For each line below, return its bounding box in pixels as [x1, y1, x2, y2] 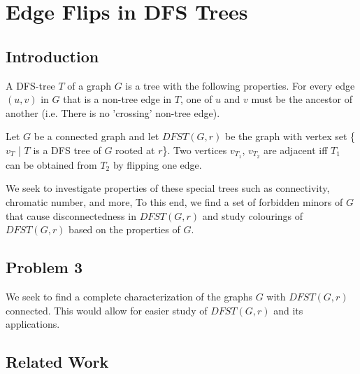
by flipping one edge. [113, 157, 202, 172]
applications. [6, 317, 60, 331]
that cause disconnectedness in [6, 208, 136, 223]
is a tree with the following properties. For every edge [125, 78, 355, 92]
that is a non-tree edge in [63, 92, 172, 106]
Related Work [6, 351, 109, 373]
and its [273, 303, 303, 317]
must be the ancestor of [251, 92, 352, 106]
